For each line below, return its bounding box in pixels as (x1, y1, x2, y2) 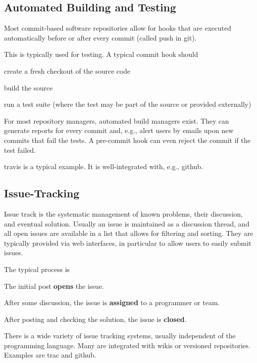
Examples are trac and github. (4, 350, 97, 360)
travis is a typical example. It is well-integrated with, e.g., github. (4, 161, 204, 172)
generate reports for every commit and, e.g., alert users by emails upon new (4, 125, 234, 136)
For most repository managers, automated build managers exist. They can (4, 115, 229, 126)
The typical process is (4, 264, 70, 274)
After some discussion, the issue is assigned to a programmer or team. (4, 297, 220, 308)
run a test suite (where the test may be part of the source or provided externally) (4, 99, 252, 109)
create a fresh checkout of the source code (4, 65, 130, 76)
